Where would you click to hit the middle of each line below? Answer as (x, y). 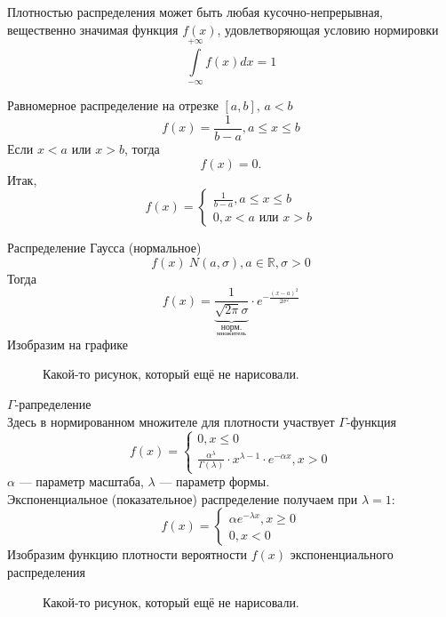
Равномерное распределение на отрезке (113, 105)
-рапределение (53, 404)
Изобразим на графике (68, 344)
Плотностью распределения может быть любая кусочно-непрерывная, (195, 12)
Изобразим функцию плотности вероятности (127, 554)
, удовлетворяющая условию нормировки (328, 29)
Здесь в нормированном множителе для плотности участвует (171, 421)
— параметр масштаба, (81, 481)
